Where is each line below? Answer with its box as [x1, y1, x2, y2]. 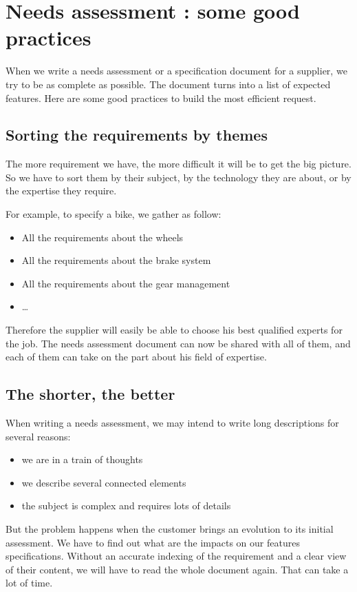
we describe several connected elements [21, 475, 186, 489]
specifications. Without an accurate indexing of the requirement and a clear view [6, 549, 347, 563]
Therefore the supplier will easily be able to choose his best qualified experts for [6, 323, 343, 337]
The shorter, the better [6, 383, 175, 405]
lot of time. [6, 575, 53, 590]
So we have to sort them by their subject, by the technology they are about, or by [6, 170, 351, 184]
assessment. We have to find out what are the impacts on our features [6, 535, 300, 549]
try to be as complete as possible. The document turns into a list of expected [6, 76, 331, 91]
